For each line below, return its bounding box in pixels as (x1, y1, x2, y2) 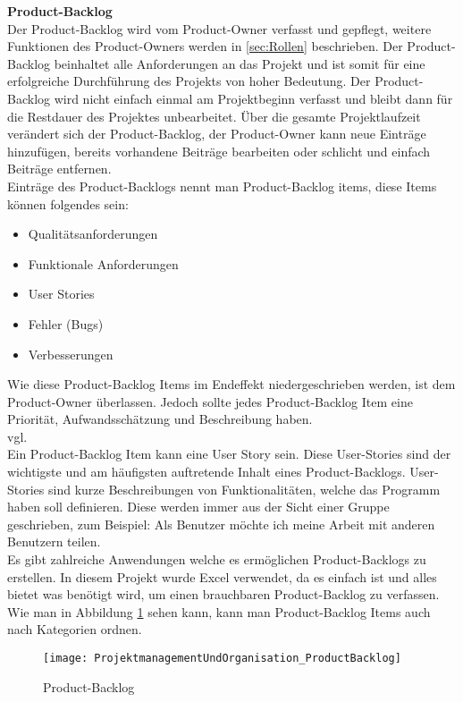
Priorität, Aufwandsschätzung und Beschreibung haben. (7, 410, 313, 428)
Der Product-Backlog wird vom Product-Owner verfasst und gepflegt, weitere (7, 19, 432, 38)
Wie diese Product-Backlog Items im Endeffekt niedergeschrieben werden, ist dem (7, 375, 456, 393)
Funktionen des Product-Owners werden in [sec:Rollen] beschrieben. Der (7, 37, 403, 55)
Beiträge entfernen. (7, 159, 112, 178)
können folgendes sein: (7, 194, 129, 213)
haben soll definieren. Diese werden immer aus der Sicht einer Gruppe (7, 497, 390, 516)
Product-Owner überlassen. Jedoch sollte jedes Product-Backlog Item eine (7, 392, 413, 410)
